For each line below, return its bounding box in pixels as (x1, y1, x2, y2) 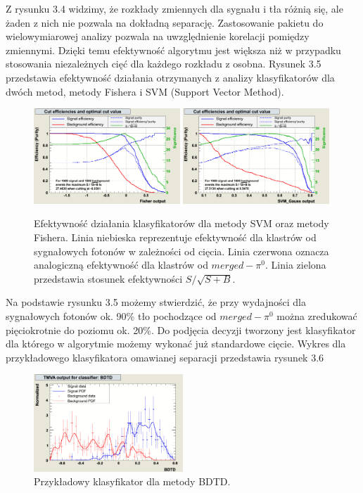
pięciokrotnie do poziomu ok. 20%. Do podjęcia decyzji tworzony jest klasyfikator (6, 322, 356, 337)
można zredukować (276, 308, 357, 323)
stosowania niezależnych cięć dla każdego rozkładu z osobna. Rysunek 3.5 (6, 56, 321, 71)
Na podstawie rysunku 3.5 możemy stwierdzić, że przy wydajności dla (6, 295, 307, 309)
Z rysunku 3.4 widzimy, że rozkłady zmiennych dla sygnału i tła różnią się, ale (6, 1, 343, 15)
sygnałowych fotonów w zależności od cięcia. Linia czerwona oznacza (34, 243, 329, 258)
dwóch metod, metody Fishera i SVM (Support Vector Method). (6, 84, 284, 98)
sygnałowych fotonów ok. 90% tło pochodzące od (6, 308, 217, 323)
